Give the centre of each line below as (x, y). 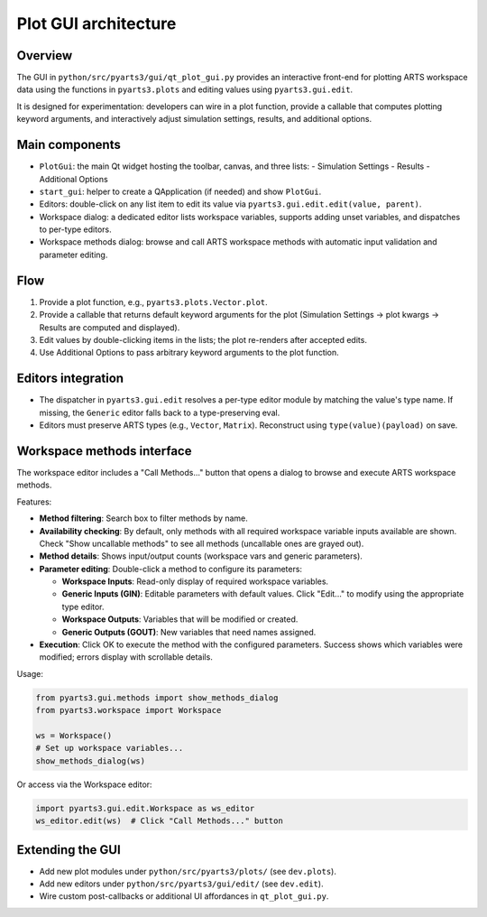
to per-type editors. (75, 229)
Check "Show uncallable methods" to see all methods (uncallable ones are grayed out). (202, 543)
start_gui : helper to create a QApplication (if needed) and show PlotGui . (180, 191)
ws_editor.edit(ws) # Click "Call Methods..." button (159, 821)
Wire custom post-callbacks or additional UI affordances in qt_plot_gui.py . (184, 896)
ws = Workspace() (74, 735)
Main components (69, 145)
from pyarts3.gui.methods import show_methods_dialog (157, 698)
